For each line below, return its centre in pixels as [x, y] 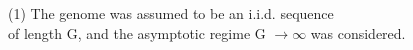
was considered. [358, 32]
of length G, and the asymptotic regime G [137, 32]
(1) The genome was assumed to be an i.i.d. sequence [171, 13]
